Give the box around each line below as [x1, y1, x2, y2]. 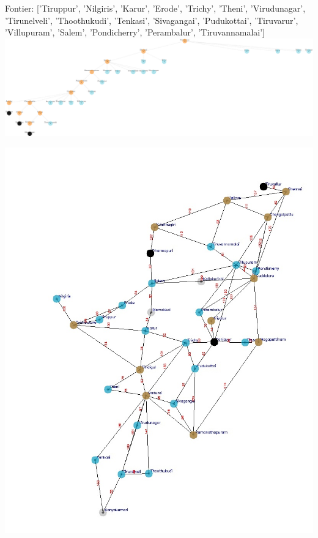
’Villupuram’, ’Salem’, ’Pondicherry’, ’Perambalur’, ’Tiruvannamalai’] [5, 26, 265, 39]
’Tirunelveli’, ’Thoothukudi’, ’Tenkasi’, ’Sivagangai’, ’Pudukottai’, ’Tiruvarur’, [5, 13, 298, 26]
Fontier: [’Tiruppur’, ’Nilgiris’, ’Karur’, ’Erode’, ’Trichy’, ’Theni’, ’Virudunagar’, [5, 2, 306, 14]
